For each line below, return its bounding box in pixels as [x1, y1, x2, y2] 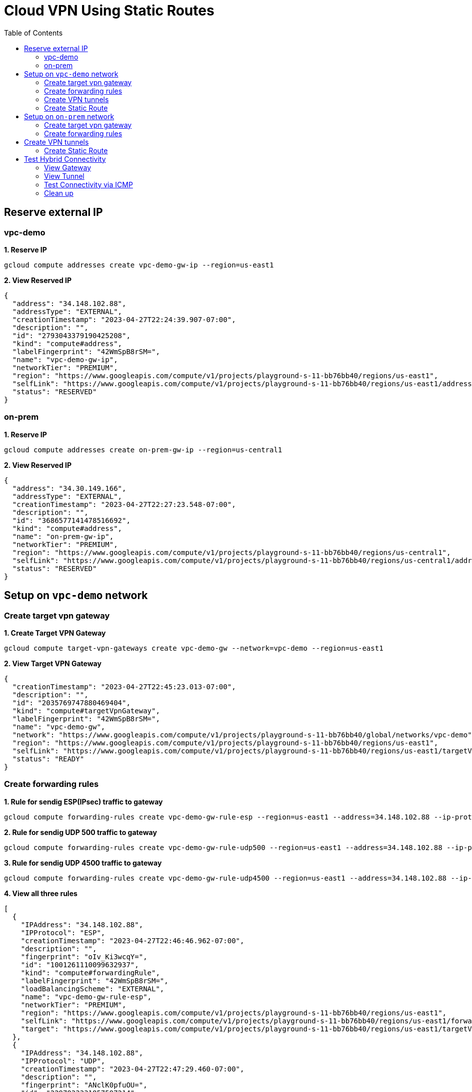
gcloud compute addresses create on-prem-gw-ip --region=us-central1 [4, 445, 282, 454]
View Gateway [44, 163, 91, 172]
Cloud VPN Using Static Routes [4, 2, 214, 19]
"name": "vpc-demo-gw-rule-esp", [20, 992, 152, 1001]
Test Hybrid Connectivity [24, 154, 106, 163]
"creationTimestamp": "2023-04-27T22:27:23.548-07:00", [12, 500, 236, 508]
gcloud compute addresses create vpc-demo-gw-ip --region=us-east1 [4, 260, 274, 269]
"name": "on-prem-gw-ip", [12, 532, 114, 540]
